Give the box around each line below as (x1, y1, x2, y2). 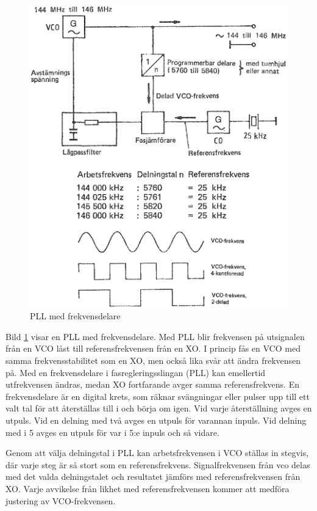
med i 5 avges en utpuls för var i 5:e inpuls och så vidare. (5, 426, 219, 438)
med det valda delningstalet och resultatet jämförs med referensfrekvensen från (5, 470, 301, 483)
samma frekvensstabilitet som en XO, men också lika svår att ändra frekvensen (5, 354, 301, 366)
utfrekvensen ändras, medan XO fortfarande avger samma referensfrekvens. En (5, 378, 299, 391)
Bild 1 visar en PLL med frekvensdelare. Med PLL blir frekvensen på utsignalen (5, 330, 305, 342)
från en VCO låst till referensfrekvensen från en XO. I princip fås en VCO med (5, 342, 301, 355)
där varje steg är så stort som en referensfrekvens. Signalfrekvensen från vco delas (5, 458, 310, 471)
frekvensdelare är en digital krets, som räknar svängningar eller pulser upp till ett (5, 390, 310, 402)
